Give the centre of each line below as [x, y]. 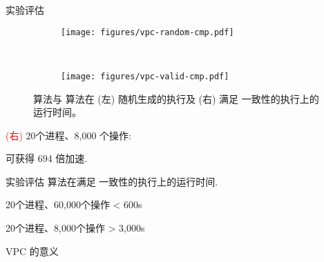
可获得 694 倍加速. [47, 158]
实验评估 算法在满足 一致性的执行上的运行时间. [112, 181]
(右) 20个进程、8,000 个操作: [69, 135]
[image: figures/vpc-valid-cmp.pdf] [145, 76]
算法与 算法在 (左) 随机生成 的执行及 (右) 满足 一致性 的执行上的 [176, 98]
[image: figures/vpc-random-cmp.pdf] [147, 32]
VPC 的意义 [32, 251]
